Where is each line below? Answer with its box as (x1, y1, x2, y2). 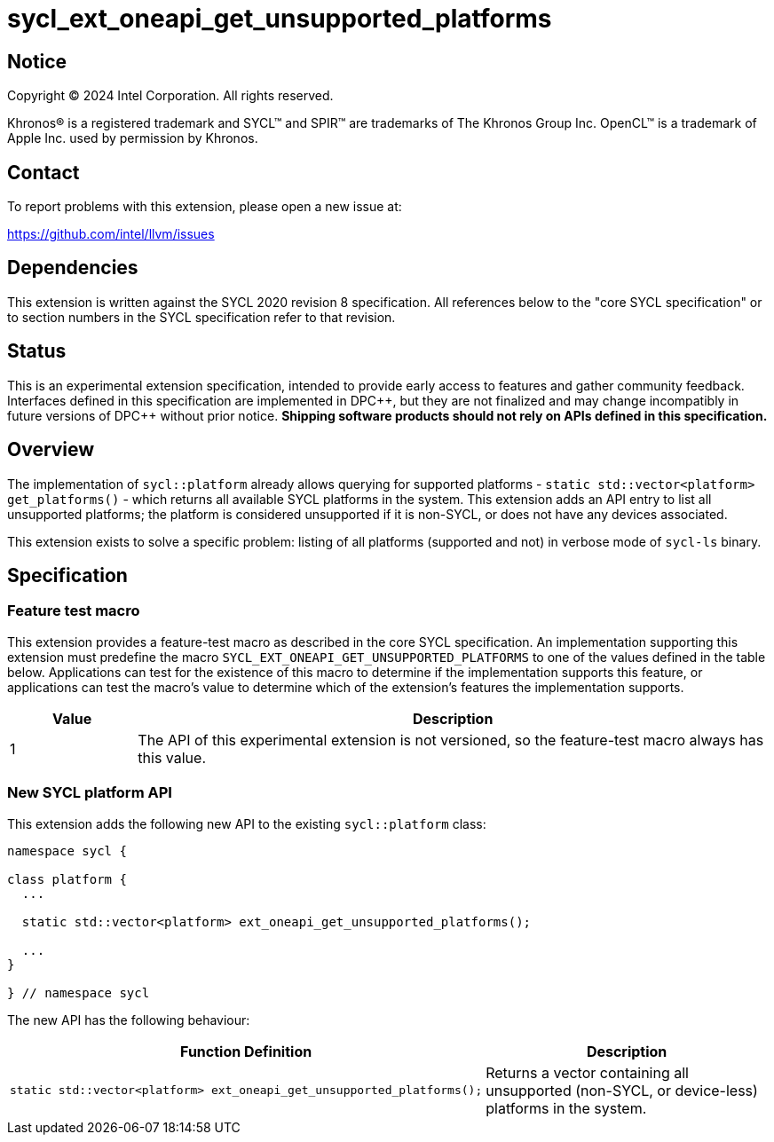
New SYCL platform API (7, 784, 172, 802)
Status (7, 340, 67, 363)
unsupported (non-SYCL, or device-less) (486, 1081, 758, 1099)
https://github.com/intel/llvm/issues (7, 226, 215, 242)
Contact (7, 161, 80, 184)
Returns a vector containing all (486, 1063, 689, 1082)
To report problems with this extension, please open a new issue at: (7, 199, 402, 215)
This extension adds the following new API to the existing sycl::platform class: (7, 815, 486, 831)
